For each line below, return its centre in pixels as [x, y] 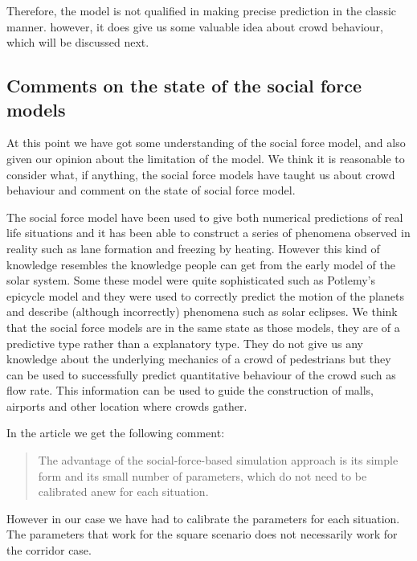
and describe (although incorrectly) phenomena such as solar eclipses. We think [202, 311]
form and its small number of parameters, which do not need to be [202, 475]
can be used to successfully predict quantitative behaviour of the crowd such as [201, 374]
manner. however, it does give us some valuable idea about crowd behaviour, [195, 26]
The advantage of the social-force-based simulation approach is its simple [218, 460]
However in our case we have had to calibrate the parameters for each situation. [203, 518]
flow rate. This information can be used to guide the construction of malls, [190, 390]
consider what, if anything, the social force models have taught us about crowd [201, 174]
